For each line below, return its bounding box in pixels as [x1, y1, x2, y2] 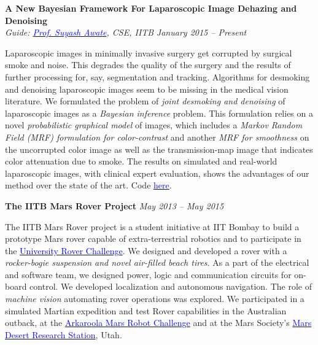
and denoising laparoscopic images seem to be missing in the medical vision [5, 82, 289, 95]
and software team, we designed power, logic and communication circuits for [5, 268, 292, 281]
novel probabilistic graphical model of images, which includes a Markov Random [5, 118, 303, 131]
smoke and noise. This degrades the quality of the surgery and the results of [5, 58, 291, 71]
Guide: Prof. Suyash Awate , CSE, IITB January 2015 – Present [5, 26, 247, 39]
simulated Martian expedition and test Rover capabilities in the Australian [5, 304, 287, 317]
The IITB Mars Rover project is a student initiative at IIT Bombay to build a [5, 220, 300, 233]
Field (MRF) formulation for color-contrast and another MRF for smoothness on [5, 130, 309, 143]
